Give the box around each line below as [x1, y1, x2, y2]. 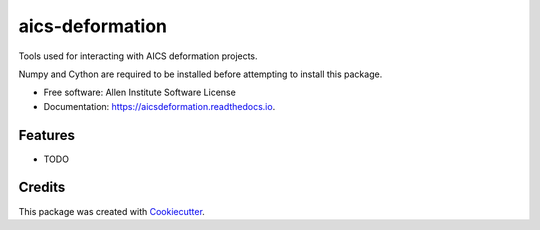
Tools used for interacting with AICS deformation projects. [18, 50, 259, 62]
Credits [18, 179, 66, 196]
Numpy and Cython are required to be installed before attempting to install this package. [18, 68, 383, 80]
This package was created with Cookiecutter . [18, 205, 205, 217]
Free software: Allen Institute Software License [43, 86, 237, 99]
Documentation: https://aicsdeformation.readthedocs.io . [43, 100, 276, 112]
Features [18, 126, 75, 144]
